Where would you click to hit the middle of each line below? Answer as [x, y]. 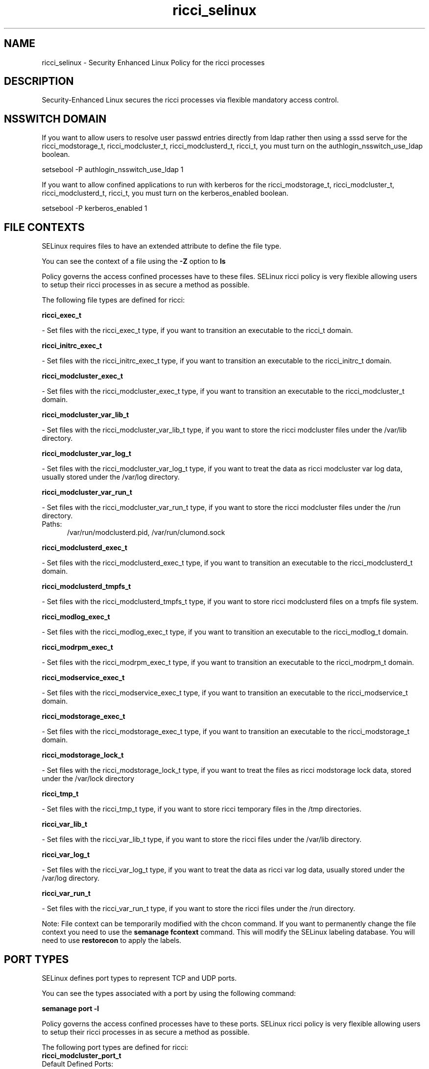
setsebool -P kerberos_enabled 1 [95, 208]
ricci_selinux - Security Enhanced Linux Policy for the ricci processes [153, 62]
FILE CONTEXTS [44, 227]
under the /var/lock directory [88, 779]
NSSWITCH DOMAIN [55, 119]
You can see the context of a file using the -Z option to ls [134, 261]
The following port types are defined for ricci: [115, 1047]
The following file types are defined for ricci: [113, 300]
